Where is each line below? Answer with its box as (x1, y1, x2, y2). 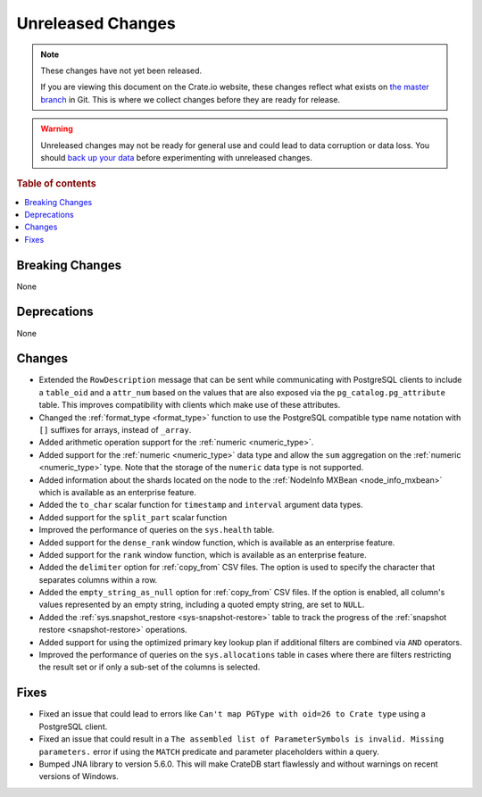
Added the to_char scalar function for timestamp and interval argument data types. (38, 500, 363, 511)
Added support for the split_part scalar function (38, 511, 228, 522)
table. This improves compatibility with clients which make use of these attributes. (38, 400, 341, 411)
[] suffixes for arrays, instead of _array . (38, 425, 192, 435)
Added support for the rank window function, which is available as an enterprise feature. (38, 549, 368, 560)
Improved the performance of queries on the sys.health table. (38, 525, 275, 535)
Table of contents (16, 178, 97, 190)
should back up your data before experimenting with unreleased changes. (40, 152, 312, 162)
